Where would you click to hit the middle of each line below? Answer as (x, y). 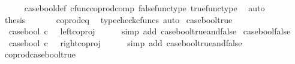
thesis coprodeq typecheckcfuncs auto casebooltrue (118, 19)
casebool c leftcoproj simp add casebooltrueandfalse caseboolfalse (150, 31)
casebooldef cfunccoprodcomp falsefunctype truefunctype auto (145, 8)
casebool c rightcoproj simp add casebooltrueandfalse (125, 42)
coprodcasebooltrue (40, 54)
